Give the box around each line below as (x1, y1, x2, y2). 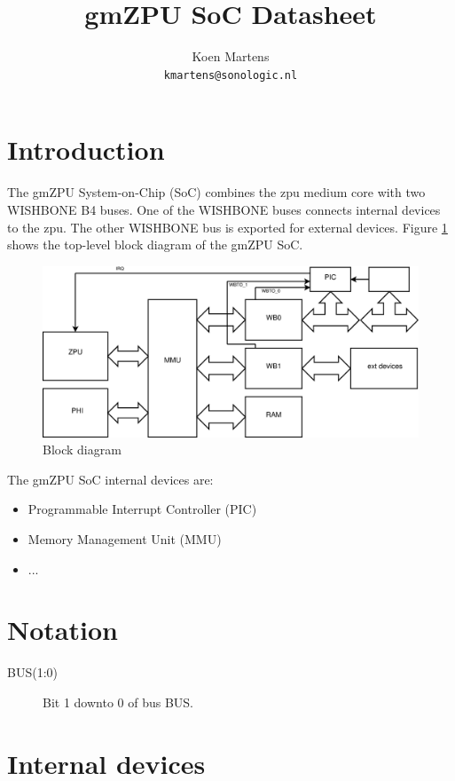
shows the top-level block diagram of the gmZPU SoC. (7, 235, 303, 254)
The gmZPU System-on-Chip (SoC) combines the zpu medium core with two (7, 183, 426, 201)
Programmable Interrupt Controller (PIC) (27, 500, 257, 518)
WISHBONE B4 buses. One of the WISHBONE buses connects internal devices (7, 200, 441, 218)
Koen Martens (192, 47, 270, 66)
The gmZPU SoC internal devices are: (7, 469, 214, 488)
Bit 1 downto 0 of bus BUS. (43, 692, 194, 711)
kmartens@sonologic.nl (163, 68, 298, 82)
